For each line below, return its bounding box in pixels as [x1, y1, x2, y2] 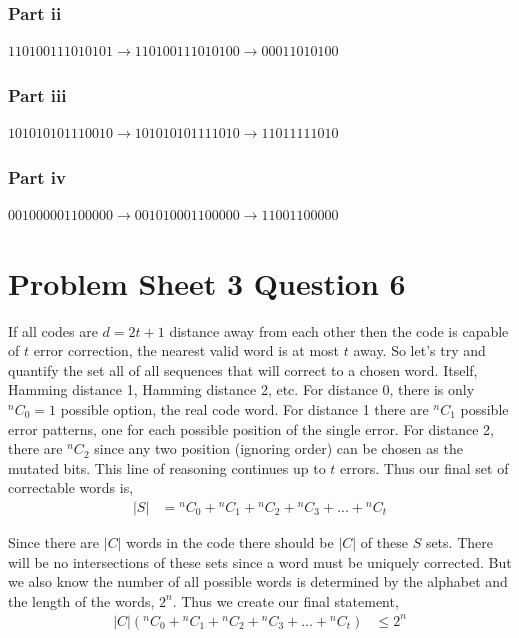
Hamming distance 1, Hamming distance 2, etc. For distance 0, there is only [8, 379, 475, 400]
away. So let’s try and [353, 340, 486, 361]
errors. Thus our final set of [340, 457, 509, 478]
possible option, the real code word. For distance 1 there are [60, 398, 429, 419]
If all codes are [8, 320, 98, 341]
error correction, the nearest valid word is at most [33, 340, 340, 361]
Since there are [8, 531, 100, 552]
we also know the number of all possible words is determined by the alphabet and [8, 571, 508, 592]
